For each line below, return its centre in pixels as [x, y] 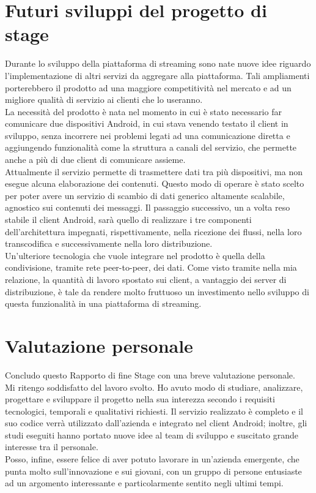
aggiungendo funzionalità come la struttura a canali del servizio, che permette [151, 147]
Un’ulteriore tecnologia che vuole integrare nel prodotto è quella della [135, 255]
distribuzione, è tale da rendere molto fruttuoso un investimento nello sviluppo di [157, 291]
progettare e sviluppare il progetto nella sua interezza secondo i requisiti [140, 399]
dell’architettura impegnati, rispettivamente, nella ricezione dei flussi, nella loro [153, 231]
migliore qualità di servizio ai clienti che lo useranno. [104, 100]
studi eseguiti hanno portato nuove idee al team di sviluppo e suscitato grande [152, 435]
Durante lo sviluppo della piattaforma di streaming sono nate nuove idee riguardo [158, 63]
